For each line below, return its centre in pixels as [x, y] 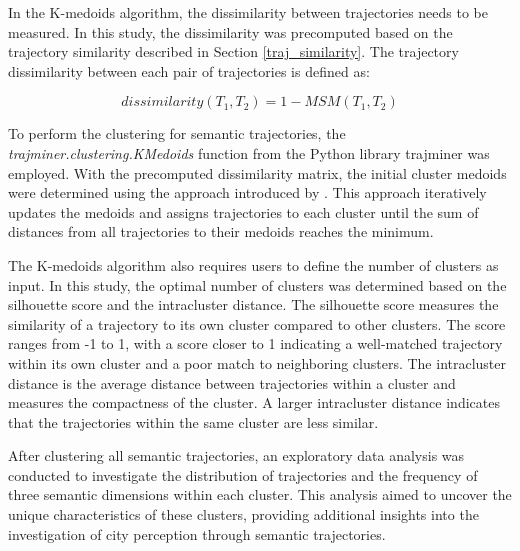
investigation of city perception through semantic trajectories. [197, 533]
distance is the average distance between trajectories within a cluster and [232, 382]
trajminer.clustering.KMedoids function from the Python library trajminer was [249, 152]
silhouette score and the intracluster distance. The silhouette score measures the [253, 304]
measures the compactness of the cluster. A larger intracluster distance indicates [254, 402]
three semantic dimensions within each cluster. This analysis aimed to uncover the [260, 494]
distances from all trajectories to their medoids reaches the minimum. [221, 231]
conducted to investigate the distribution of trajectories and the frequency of [243, 474]
